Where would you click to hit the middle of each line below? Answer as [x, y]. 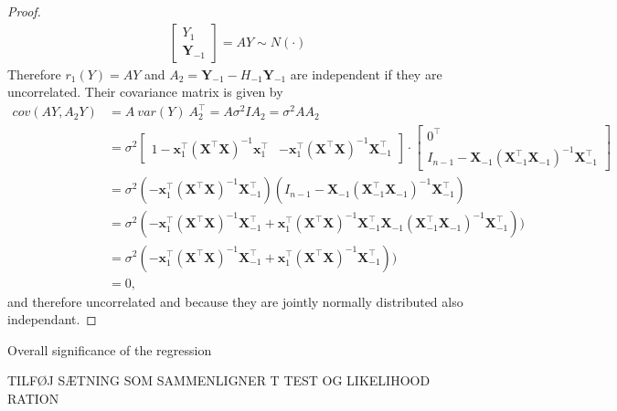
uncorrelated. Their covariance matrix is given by [145, 92]
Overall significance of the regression [110, 349]
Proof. [24, 11]
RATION [33, 398]
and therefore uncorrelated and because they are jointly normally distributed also [235, 301]
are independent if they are [366, 74]
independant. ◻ [52, 319]
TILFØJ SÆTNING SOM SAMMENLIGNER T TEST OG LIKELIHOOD [219, 380]
